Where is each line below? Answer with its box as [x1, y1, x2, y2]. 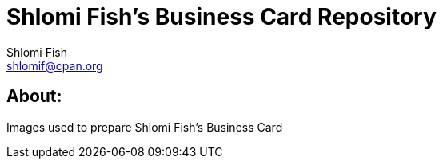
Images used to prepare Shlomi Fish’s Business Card [6, 120, 283, 134]
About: [6, 86, 62, 107]
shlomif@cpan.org [6, 58, 103, 73]
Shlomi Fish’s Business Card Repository [6, 3, 437, 30]
